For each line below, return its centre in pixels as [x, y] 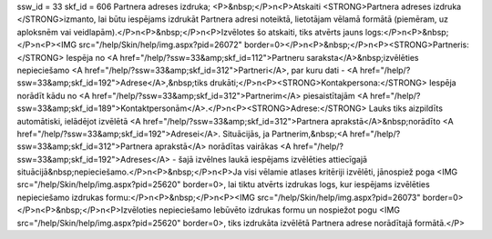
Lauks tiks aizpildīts [406, 108]
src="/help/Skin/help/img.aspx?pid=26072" [160, 45]
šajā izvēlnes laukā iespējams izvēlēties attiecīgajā [273, 159]
